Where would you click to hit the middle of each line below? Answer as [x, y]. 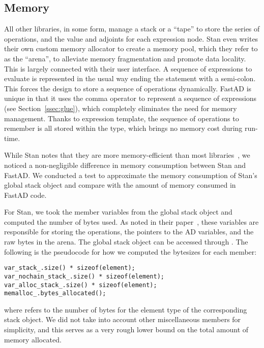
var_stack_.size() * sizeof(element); [70, 268]
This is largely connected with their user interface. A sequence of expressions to [128, 68]
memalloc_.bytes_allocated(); [55, 293]
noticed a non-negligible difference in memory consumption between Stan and [125, 165]
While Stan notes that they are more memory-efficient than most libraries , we [127, 155]
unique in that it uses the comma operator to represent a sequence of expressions [130, 98]
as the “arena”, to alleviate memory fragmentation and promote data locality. [125, 58]
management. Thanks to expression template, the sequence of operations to [122, 118]
